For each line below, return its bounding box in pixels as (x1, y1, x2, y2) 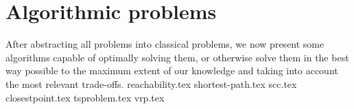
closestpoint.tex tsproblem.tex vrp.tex (5, 90, 165, 104)
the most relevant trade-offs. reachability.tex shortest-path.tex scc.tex (5, 76, 297, 91)
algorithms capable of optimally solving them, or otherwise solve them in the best (5, 50, 349, 64)
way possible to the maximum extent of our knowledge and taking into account (5, 63, 338, 78)
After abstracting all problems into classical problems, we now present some (5, 37, 324, 51)
